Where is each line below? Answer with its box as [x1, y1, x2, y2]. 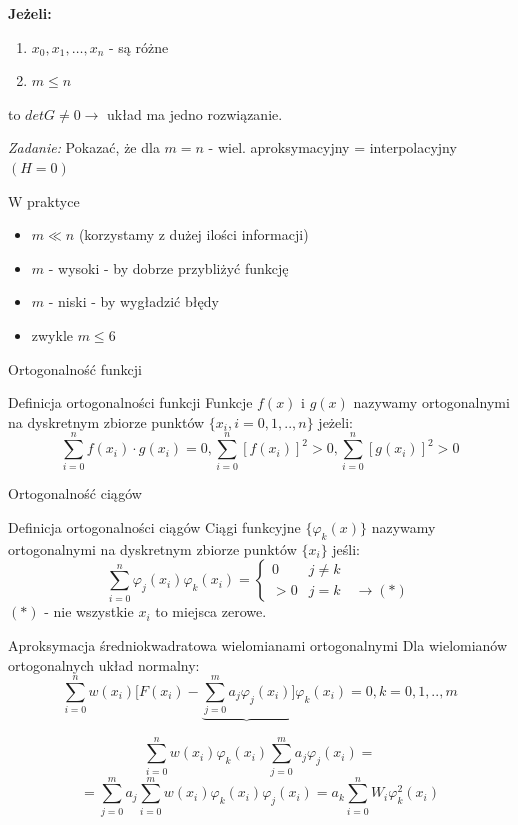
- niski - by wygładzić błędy [48, 291, 219, 312]
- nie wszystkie [44, 601, 134, 622]
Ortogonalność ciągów [8, 483, 142, 504]
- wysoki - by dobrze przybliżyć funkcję [48, 257, 289, 278]
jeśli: [332, 538, 360, 559]
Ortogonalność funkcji [8, 358, 142, 379]
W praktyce [8, 190, 80, 211]
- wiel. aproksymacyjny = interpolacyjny [208, 137, 457, 158]
